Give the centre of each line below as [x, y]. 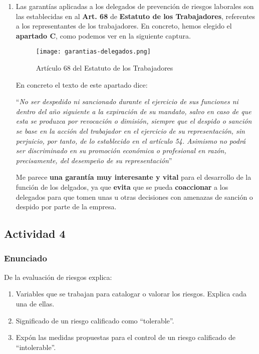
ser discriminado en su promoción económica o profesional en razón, [121, 150]
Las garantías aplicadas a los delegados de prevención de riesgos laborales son [135, 6]
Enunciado [26, 258]
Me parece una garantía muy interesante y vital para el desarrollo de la [134, 177]
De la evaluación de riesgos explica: [58, 277]
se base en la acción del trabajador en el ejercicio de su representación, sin [130, 131]
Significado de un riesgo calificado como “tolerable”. [95, 320]
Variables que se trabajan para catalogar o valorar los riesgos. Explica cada [131, 294]
